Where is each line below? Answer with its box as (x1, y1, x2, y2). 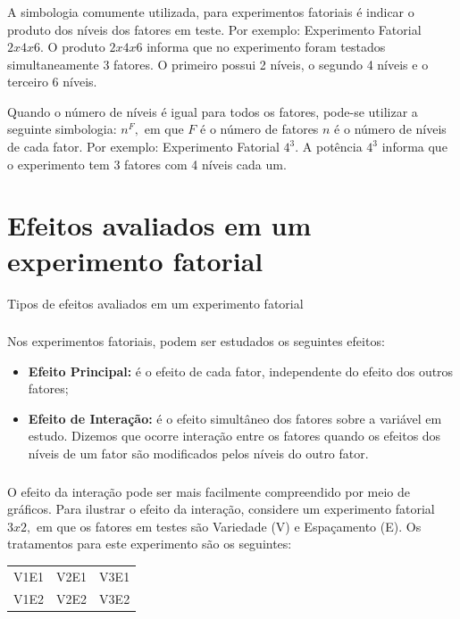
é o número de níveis (334, 120, 447, 138)
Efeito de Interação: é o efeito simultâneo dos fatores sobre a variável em (28, 409, 442, 427)
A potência (302, 137, 363, 156)
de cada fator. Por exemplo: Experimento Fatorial (7, 137, 280, 156)
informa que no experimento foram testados (146, 37, 386, 56)
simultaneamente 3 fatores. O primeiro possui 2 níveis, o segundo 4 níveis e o (7, 54, 429, 73)
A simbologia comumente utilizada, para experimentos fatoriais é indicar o (7, 2, 414, 21)
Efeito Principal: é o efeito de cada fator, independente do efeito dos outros (28, 361, 454, 380)
